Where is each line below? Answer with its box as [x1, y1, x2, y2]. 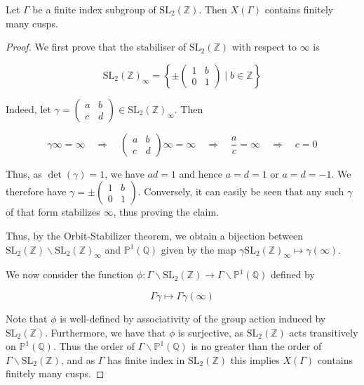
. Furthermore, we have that [45, 325, 166, 339]
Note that [6, 311, 48, 325]
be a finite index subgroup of [32, 2, 156, 16]
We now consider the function [6, 267, 134, 282]
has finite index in [107, 352, 185, 367]
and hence [179, 166, 223, 181]
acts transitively [289, 325, 358, 339]
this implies [230, 352, 280, 367]
